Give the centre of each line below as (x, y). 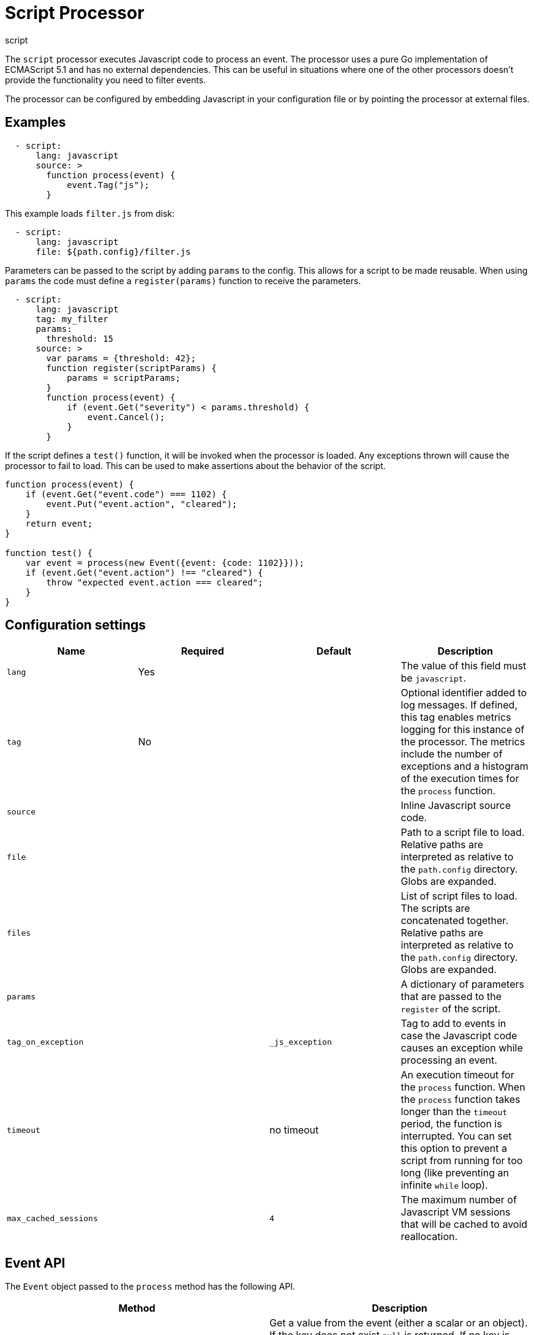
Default (334, 651)
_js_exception (301, 1042)
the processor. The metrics (463, 742)
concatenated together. (454, 921)
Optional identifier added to (464, 693)
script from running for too (462, 1161)
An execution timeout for (457, 1075)
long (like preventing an (455, 1173)
